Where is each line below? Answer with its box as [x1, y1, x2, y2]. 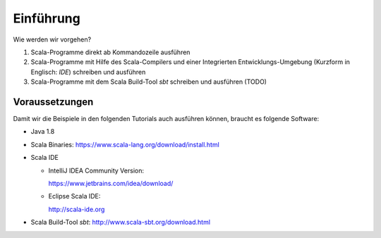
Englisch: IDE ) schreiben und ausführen [30, 68, 146, 76]
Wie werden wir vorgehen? [13, 35, 92, 44]
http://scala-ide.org [48, 205, 105, 213]
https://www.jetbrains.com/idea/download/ [48, 179, 174, 187]
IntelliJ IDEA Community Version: [48, 166, 145, 175]
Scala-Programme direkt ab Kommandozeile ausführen [30, 48, 190, 56]
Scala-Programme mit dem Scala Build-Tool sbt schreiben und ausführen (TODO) [30, 77, 267, 86]
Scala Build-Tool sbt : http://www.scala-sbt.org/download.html [30, 218, 211, 227]
